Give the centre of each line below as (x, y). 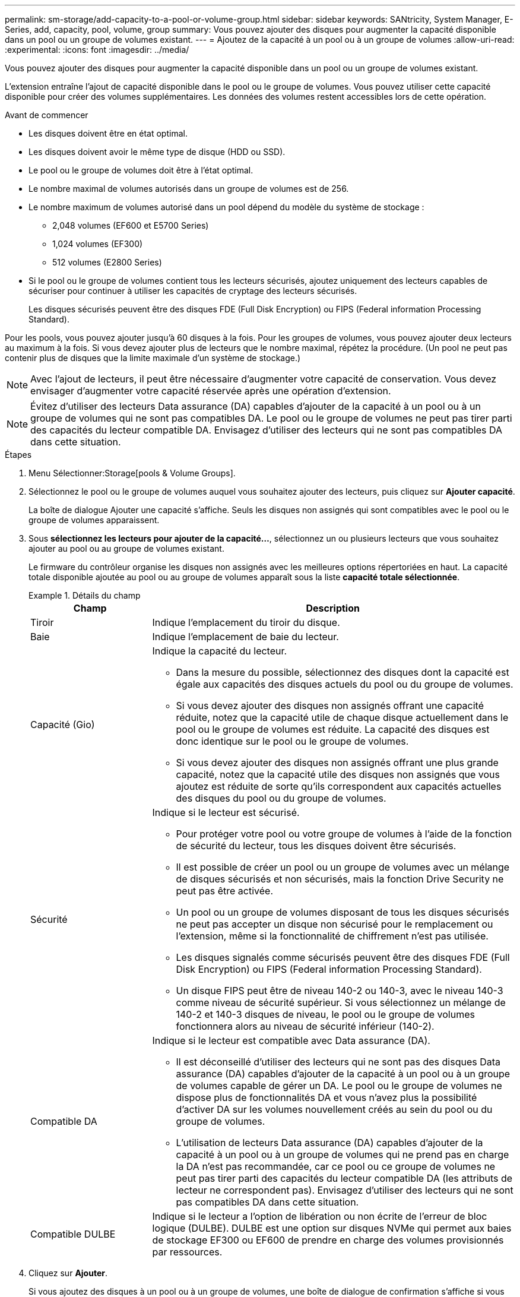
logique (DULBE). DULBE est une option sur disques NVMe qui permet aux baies (332, 1228)
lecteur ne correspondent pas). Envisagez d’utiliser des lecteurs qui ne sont (345, 1190)
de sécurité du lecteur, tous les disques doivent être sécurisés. (316, 846)
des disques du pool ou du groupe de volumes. (281, 798)
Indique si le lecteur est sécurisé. (226, 812)
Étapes (18, 455)
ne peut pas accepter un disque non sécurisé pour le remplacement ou (334, 924)
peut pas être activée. (225, 891)
